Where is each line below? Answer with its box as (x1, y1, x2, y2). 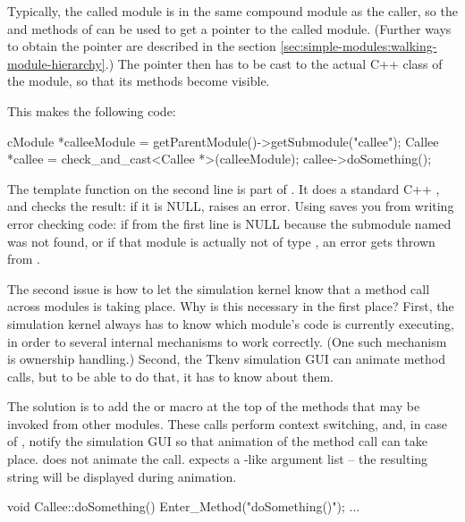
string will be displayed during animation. (7, 467, 237, 485)
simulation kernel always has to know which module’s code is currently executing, (7, 314, 454, 333)
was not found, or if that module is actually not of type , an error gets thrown (7, 232, 435, 250)
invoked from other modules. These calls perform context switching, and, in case (7, 414, 448, 433)
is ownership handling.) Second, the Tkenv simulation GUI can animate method (7, 349, 445, 368)
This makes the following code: (7, 101, 176, 120)
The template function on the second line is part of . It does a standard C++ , (7, 179, 440, 198)
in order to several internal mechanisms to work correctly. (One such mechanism (7, 332, 447, 350)
